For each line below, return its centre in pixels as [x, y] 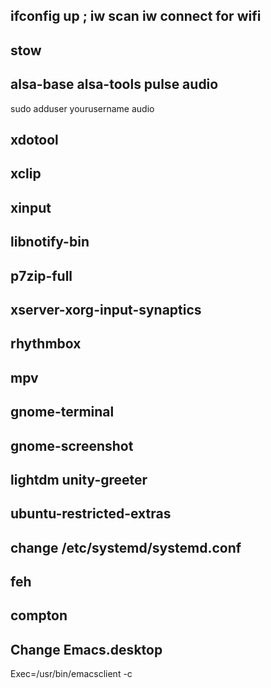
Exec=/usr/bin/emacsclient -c [71, 674]
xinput [31, 207]
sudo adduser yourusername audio [82, 108]
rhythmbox [46, 344]
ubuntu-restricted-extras [91, 514]
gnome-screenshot [72, 445]
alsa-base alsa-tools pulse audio [114, 84]
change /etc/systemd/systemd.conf [126, 547]
